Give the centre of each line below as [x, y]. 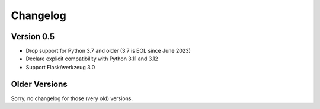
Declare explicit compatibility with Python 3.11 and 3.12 [92, 59]
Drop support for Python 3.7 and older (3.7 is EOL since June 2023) [108, 51]
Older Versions [39, 84]
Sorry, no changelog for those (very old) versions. [72, 98]
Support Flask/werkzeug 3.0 [60, 67]
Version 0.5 [33, 36]
